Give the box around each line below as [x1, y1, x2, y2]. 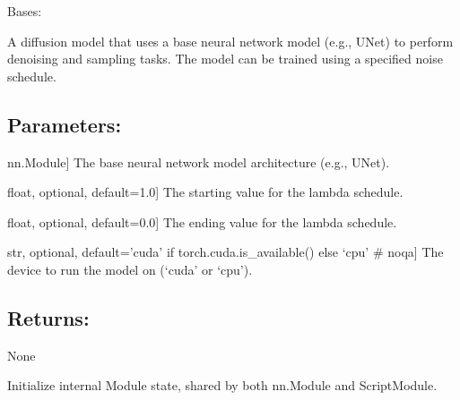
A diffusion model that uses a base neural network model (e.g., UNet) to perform [7, 31, 454, 50]
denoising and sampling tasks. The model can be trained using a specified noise [7, 49, 443, 68]
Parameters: [7, 110, 122, 138]
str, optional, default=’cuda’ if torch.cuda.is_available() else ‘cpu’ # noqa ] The [7, 243, 444, 261]
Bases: [7, 2, 42, 20]
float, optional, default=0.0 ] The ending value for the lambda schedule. [7, 212, 397, 231]
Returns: [7, 303, 90, 331]
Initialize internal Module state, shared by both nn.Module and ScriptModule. [7, 376, 438, 395]
